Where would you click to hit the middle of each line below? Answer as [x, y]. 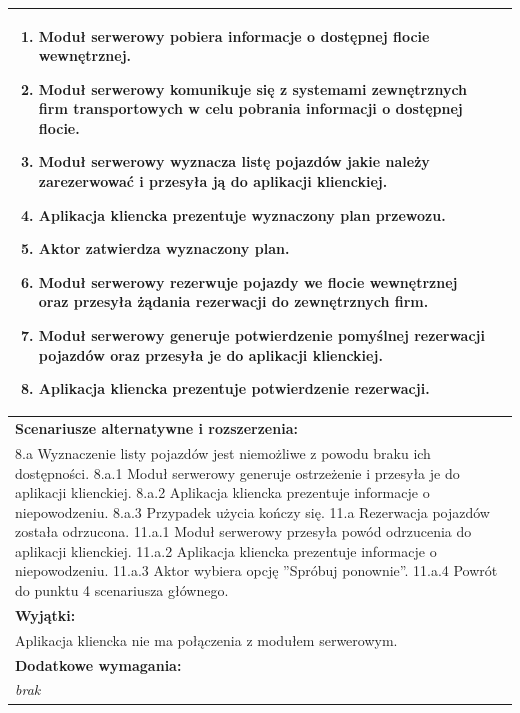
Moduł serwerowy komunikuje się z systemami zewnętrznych [253, 88]
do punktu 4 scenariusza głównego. [122, 590]
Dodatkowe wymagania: [98, 664]
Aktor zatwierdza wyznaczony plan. [164, 248]
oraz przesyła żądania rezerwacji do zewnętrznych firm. [233, 301]
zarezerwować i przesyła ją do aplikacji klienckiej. [213, 181]
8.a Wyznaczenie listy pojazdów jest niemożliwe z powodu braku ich [223, 452]
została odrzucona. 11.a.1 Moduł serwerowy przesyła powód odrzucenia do [243, 531]
